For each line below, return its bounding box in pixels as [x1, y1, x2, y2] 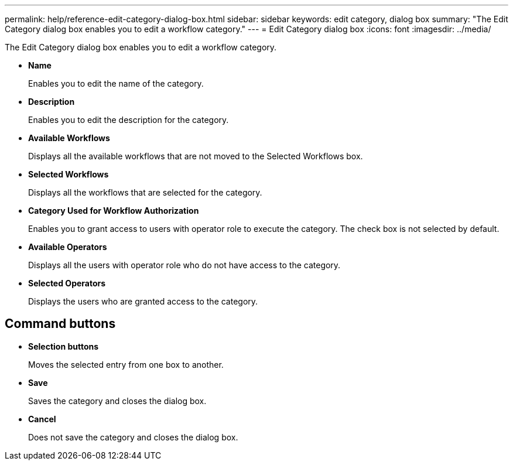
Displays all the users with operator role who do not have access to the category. [28, 260, 341, 270]
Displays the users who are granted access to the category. [28, 296, 258, 306]
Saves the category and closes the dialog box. [28, 395, 207, 406]
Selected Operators [28, 278, 106, 288]
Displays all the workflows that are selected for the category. [28, 187, 262, 197]
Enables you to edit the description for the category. [28, 115, 229, 125]
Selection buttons [28, 341, 99, 351]
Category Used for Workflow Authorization [28, 206, 199, 216]
